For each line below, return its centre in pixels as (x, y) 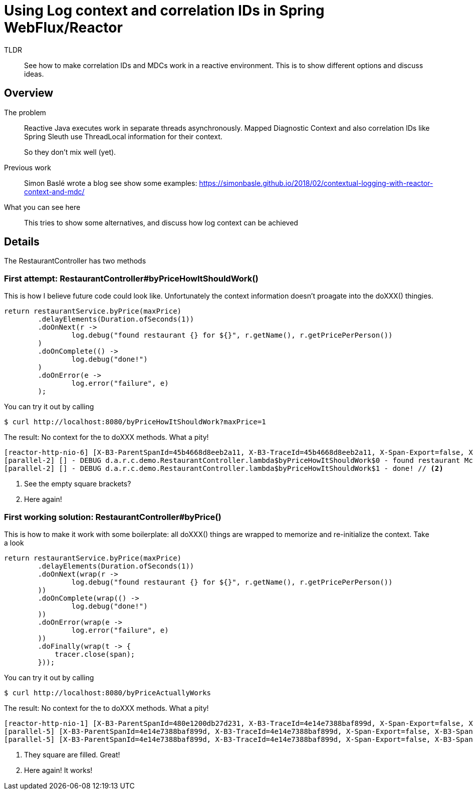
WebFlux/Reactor (63, 28)
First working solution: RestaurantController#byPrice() (113, 517)
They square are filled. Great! (72, 754)
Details (22, 242)
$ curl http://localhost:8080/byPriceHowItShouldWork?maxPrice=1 (135, 422)
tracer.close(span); (95, 654)
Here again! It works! (58, 770)
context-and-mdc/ (54, 191)
